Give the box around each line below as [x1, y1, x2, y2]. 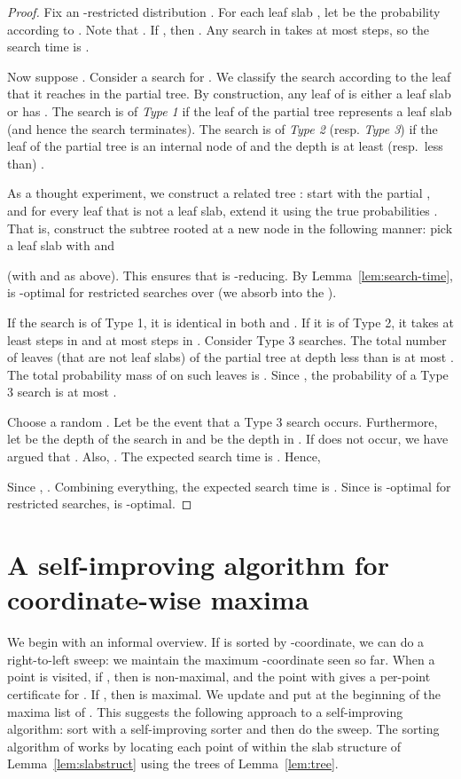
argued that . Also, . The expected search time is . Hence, [7, 447, 321, 466]
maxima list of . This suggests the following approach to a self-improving [7, 702, 403, 720]
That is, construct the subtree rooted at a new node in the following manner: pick [7, 218, 453, 237]
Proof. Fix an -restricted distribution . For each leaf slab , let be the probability [7, 3, 441, 20]
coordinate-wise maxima [7, 581, 309, 618]
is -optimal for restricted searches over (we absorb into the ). [7, 283, 337, 302]
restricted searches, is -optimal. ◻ [7, 494, 192, 513]
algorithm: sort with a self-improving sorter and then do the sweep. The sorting [7, 720, 440, 738]
